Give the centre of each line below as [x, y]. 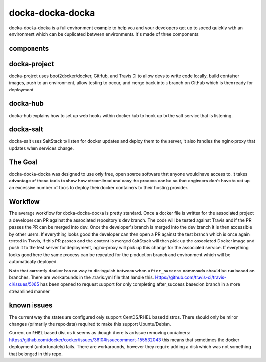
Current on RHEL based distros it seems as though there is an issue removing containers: [100, 333]
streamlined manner [30, 291]
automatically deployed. [33, 262]
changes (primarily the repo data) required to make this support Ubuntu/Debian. [90, 324]
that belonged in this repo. [36, 354]
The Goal [23, 162]
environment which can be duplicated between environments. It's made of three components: [104, 34]
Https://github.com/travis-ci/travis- [191, 277]
